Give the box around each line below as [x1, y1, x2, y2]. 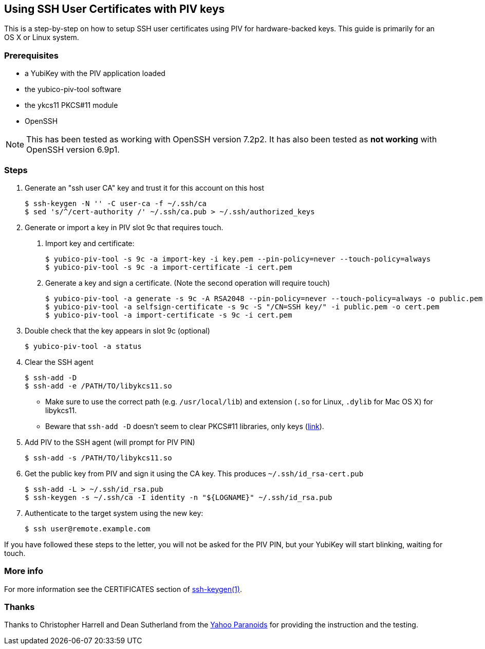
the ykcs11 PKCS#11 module [25, 101, 118, 110]
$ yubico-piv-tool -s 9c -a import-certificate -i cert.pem [45, 263, 292, 271]
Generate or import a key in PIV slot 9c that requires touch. [25, 222, 223, 232]
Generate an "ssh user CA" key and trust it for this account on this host [25, 183, 265, 192]
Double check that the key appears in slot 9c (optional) [25, 326, 210, 335]
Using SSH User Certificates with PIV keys [4, 3, 225, 15]
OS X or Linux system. [4, 33, 79, 42]
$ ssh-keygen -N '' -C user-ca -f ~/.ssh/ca [25, 199, 207, 208]
